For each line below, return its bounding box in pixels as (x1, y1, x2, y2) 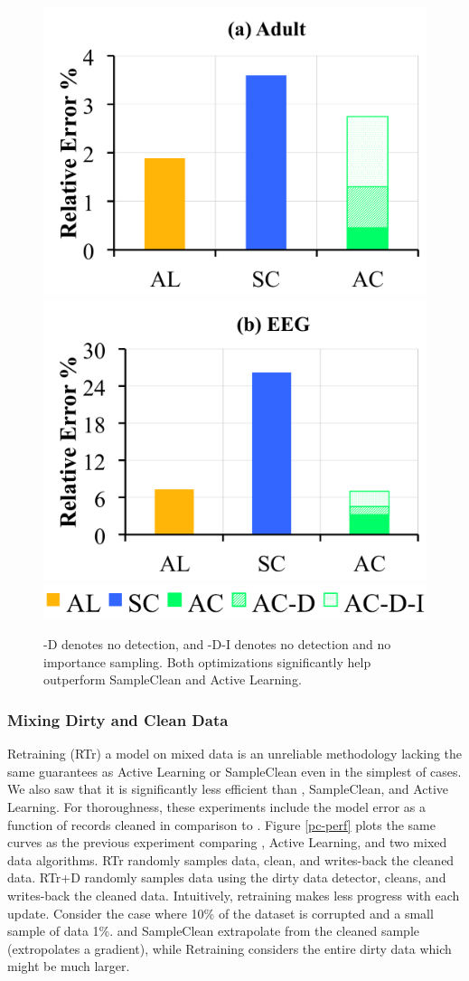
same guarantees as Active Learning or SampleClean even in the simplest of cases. (7, 761, 462, 780)
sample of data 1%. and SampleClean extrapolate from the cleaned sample (7, 921, 419, 940)
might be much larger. (7, 957, 130, 976)
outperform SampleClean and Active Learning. (43, 670, 302, 689)
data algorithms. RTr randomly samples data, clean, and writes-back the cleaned (7, 850, 455, 869)
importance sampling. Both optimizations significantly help (43, 652, 371, 671)
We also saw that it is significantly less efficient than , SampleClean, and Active (7, 779, 449, 798)
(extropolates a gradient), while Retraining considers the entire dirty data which (7, 939, 452, 957)
